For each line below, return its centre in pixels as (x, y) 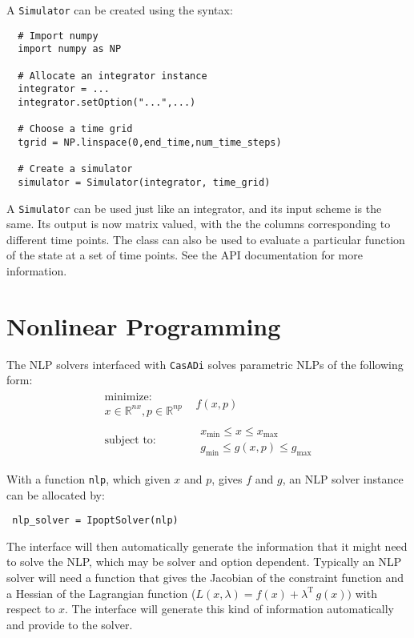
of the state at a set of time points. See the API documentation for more (185, 255)
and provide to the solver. (70, 624)
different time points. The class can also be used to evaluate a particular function (206, 239)
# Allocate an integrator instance (113, 76)
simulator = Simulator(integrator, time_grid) (144, 182)
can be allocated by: (56, 494)
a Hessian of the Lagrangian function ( (101, 593)
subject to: (130, 441)
